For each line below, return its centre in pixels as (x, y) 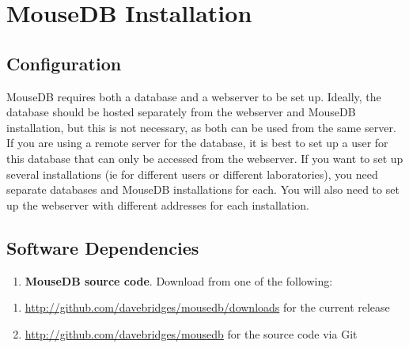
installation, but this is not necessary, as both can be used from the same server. (201, 127)
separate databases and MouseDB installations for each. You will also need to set (203, 189)
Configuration (64, 63)
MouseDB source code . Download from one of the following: (179, 280)
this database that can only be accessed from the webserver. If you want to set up (205, 158)
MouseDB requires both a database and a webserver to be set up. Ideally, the (194, 96)
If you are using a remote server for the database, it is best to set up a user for (197, 143)
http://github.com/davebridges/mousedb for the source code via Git (191, 333)
